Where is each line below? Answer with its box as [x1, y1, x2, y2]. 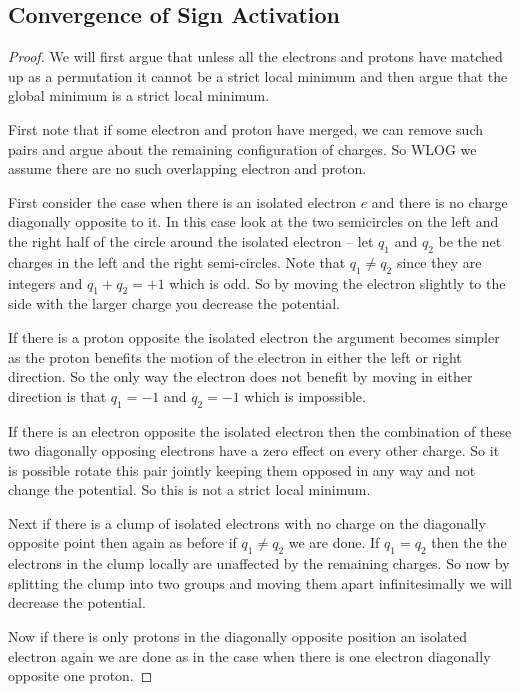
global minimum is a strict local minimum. [8, 85, 270, 106]
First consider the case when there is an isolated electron [8, 191, 356, 212]
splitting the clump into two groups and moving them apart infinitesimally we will [8, 572, 512, 593]
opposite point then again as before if [8, 532, 237, 553]
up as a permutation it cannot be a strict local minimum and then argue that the [8, 65, 508, 86]
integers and [8, 272, 83, 293]
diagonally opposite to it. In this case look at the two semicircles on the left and [8, 211, 499, 232]
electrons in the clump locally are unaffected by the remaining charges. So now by [8, 553, 510, 574]
